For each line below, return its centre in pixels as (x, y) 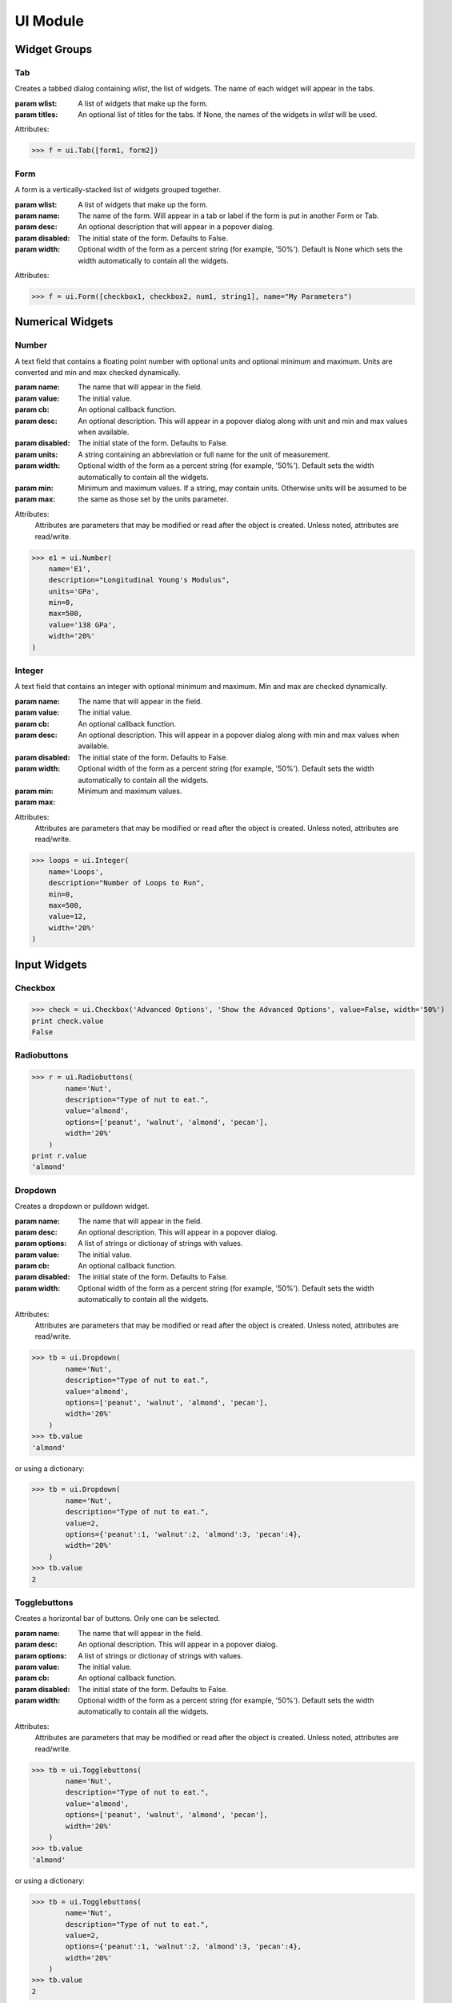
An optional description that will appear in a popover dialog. (176, 227)
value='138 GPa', (82, 625)
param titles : (36, 115)
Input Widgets (51, 964)
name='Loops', (76, 872)
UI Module (49, 21)
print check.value (68, 1021)
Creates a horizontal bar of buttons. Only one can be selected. (118, 1618)
